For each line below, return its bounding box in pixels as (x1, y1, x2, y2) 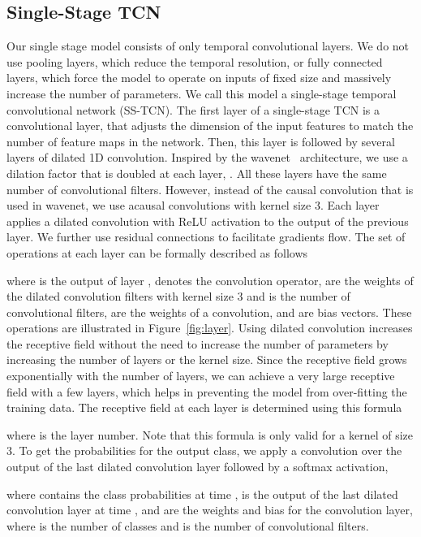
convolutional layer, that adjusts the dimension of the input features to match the (6, 117, 414, 134)
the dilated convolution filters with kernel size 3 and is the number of (6, 288, 350, 305)
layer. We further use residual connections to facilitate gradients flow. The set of (6, 228, 406, 245)
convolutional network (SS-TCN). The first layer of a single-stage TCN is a (6, 101, 380, 118)
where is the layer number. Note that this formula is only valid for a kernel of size (6, 426, 414, 443)
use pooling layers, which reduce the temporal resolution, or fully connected (6, 53, 383, 70)
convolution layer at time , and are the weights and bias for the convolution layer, (6, 501, 413, 518)
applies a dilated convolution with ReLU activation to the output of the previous (6, 212, 409, 229)
